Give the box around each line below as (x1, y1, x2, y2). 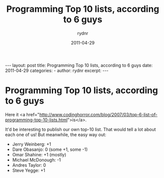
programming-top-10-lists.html (5, 117, 68, 123)
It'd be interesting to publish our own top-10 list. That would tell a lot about (5, 126, 156, 132)
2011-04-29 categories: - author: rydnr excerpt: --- (5, 68, 109, 73)
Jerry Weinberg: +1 (12, 141, 51, 147)
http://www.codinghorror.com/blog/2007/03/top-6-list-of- (39, 111, 158, 117)
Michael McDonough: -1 (12, 157, 61, 163)
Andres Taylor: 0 (12, 162, 46, 168)
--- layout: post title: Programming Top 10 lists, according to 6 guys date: (5, 62, 153, 68)
